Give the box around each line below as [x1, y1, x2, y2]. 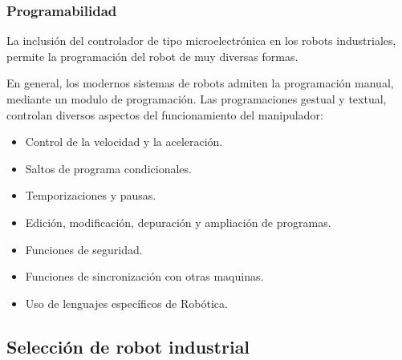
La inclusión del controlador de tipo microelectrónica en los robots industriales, [6, 32, 396, 49]
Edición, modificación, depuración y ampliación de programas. [25, 213, 331, 230]
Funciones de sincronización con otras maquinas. [25, 268, 264, 285]
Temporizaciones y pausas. [25, 187, 156, 204]
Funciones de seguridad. [25, 241, 143, 257]
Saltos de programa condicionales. [25, 160, 192, 176]
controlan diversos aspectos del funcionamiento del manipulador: [6, 106, 323, 123]
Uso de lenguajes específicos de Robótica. [25, 294, 228, 311]
